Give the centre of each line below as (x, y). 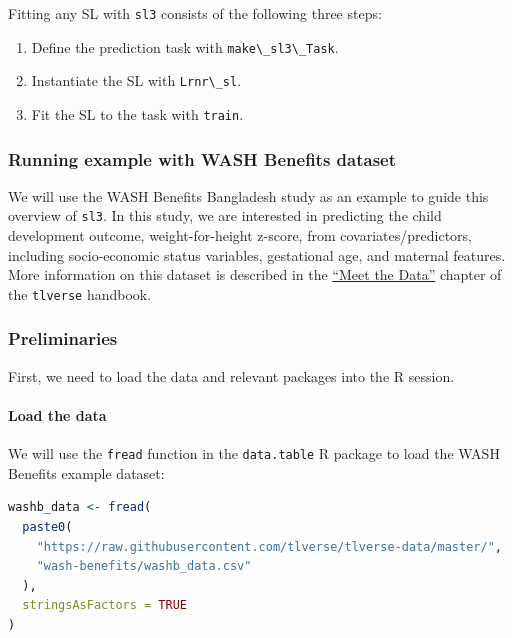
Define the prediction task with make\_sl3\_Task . (185, 46)
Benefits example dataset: (86, 472)
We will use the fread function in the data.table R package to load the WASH (254, 453)
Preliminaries (63, 338)
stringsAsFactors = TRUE (104, 605)
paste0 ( (47, 526)
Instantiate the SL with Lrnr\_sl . (136, 80)
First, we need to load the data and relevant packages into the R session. (231, 375)
